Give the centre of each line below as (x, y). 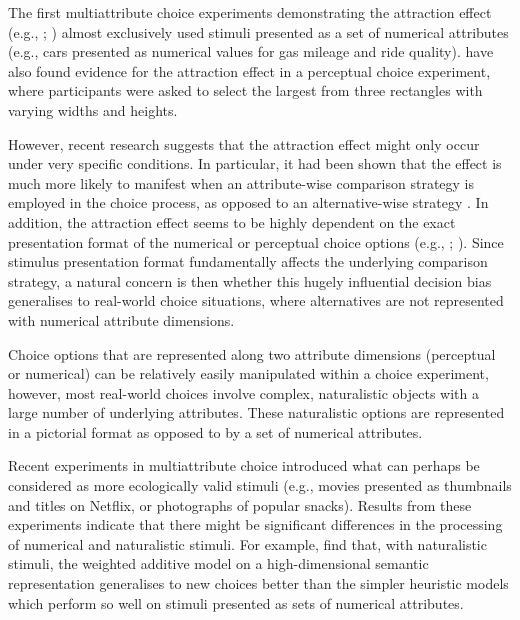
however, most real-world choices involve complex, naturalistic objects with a (243, 392)
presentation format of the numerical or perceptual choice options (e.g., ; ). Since (256, 241)
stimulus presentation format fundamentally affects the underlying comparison (248, 261)
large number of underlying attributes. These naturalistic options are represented (256, 412)
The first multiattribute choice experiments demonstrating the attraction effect (250, 12)
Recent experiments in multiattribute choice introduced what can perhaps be (244, 465)
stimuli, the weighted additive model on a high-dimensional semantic (218, 563)
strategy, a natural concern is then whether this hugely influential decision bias (250, 280)
